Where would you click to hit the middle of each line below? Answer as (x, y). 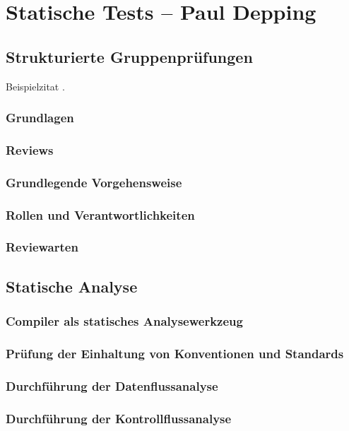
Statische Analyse (72, 286)
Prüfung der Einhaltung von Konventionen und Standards (175, 353)
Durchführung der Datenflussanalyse (112, 385)
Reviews (30, 149)
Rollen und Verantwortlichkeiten (100, 214)
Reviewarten (42, 247)
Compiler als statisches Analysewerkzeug (124, 321)
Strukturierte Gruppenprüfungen (129, 56)
